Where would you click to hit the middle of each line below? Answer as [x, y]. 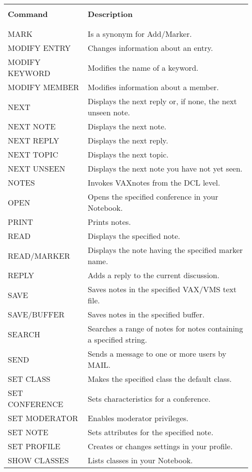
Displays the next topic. [128, 154]
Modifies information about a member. [153, 87]
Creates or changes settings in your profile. [160, 446]
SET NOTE [28, 432]
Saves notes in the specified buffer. [146, 314]
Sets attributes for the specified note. [151, 432]
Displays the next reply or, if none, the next [162, 101]
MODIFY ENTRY [39, 48]
